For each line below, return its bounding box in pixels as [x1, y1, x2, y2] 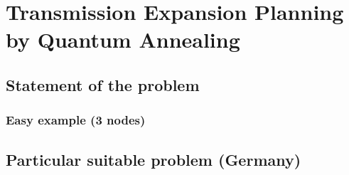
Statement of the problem [6, 73, 200, 95]
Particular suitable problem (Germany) [6, 148, 301, 170]
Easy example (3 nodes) [6, 111, 146, 129]
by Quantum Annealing [6, 25, 240, 54]
